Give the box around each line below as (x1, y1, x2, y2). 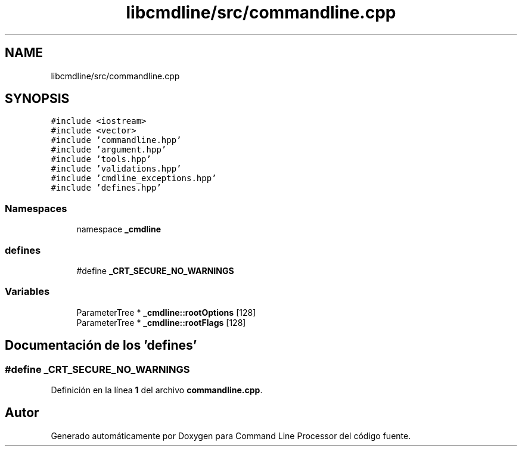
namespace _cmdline (76, 224, 161, 235)
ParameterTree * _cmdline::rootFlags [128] (76, 317, 246, 328)
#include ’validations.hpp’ (51, 164, 182, 174)
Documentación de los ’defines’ (5, 338, 197, 353)
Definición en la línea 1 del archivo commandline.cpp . (51, 384, 263, 395)
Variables (5, 285, 50, 298)
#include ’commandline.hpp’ (51, 135, 182, 145)
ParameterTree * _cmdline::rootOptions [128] (76, 307, 256, 318)
